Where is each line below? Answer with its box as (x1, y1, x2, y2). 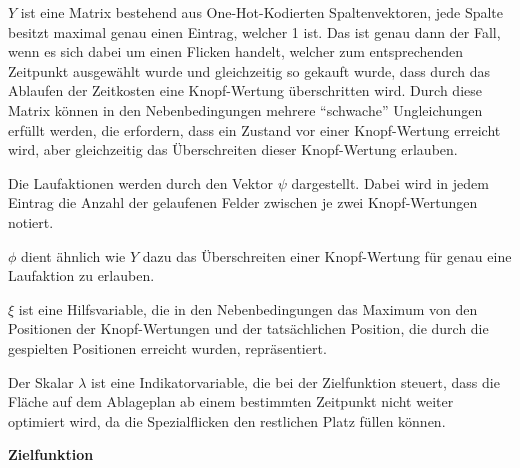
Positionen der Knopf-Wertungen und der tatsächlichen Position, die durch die (8, 318, 489, 339)
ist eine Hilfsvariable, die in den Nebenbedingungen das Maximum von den (18, 298, 478, 319)
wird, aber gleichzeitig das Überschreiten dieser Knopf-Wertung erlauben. (8, 139, 458, 160)
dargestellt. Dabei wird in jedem (291, 172, 489, 193)
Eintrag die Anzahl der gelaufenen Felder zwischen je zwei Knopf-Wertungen (8, 192, 478, 213)
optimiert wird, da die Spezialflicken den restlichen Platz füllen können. (8, 410, 446, 431)
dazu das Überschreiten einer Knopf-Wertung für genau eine (142, 245, 512, 266)
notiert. (8, 211, 54, 232)
